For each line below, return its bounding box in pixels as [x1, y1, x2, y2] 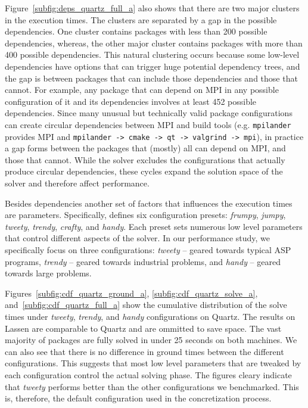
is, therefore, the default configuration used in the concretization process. [5, 392, 272, 404]
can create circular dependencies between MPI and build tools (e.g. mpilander [5, 118, 291, 130]
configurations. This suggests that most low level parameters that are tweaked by [5, 357, 301, 369]
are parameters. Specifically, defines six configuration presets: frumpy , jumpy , [5, 208, 286, 221]
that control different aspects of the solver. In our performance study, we [5, 232, 270, 244]
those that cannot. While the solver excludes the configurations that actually [5, 153, 285, 166]
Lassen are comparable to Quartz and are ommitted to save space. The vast [5, 322, 282, 334]
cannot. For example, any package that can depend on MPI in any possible [5, 83, 279, 96]
